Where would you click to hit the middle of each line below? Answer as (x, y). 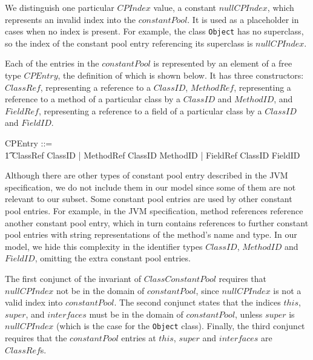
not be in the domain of (100, 290)
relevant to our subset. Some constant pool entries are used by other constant (149, 199)
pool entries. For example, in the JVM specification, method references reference (154, 210)
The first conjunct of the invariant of (73, 278)
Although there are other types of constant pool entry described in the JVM (147, 175)
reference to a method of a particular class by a (93, 99)
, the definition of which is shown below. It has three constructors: (181, 75)
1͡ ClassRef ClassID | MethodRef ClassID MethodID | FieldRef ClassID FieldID (153, 155)
